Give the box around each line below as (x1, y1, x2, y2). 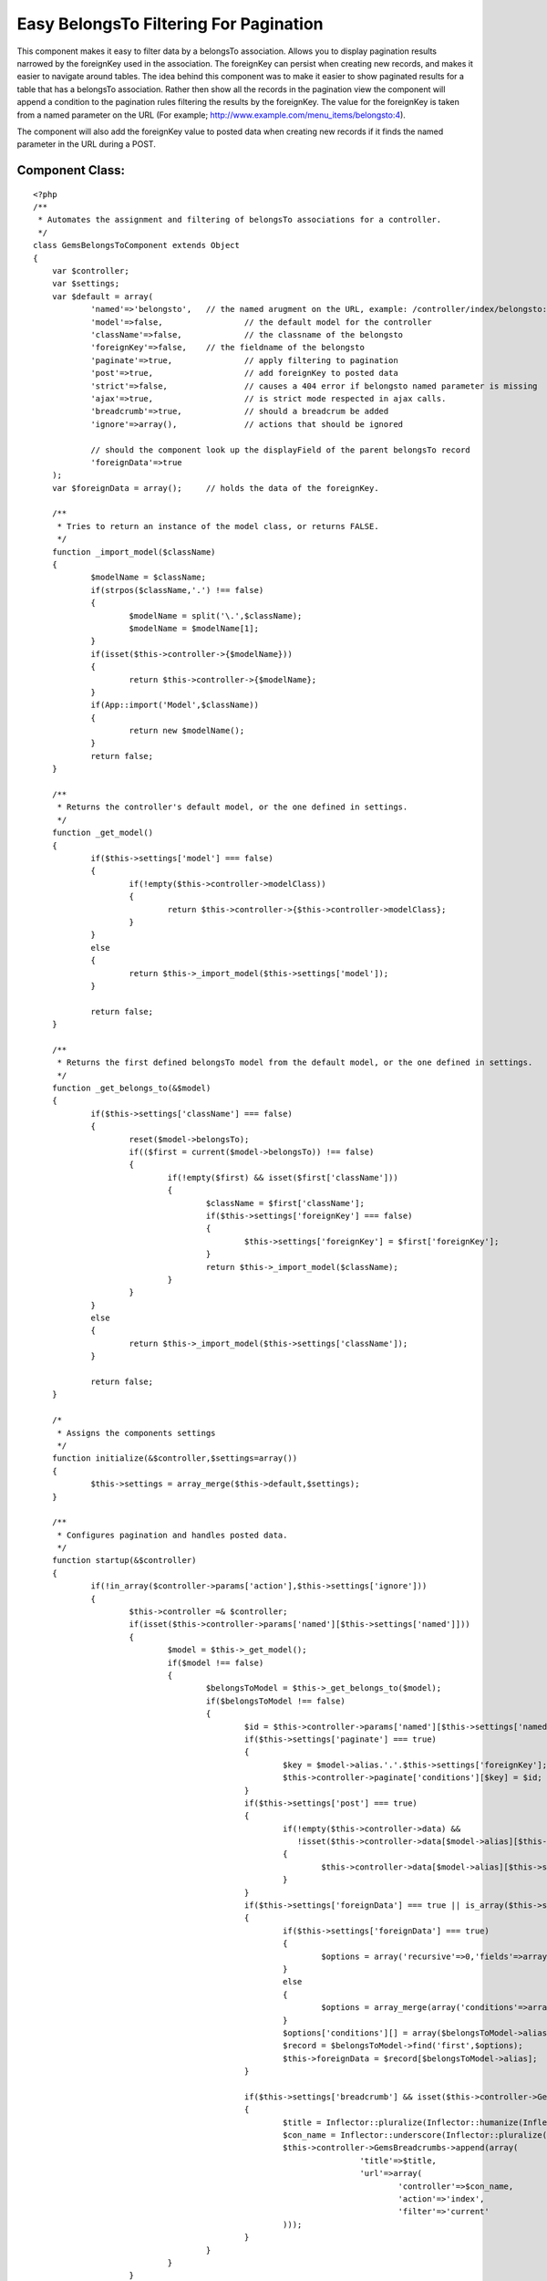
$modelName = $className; (90, 572, 207, 583)
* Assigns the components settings (57, 1428, 216, 1438)
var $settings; (51, 278, 120, 289)
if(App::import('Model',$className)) (90, 700, 260, 711)
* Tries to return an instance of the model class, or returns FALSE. (57, 521, 379, 531)
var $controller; (51, 266, 129, 276)
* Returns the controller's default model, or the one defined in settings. (57, 802, 408, 812)
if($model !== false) (167, 1657, 264, 1668)
